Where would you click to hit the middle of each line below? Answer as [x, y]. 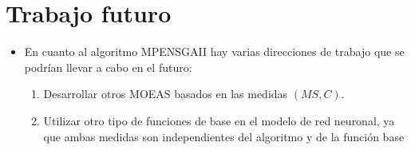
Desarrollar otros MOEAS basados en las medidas [166, 94]
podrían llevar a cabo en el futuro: [108, 67]
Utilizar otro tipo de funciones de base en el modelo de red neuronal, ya [219, 120]
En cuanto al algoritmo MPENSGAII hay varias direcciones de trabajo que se [214, 51]
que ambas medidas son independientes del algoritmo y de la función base [224, 136]
